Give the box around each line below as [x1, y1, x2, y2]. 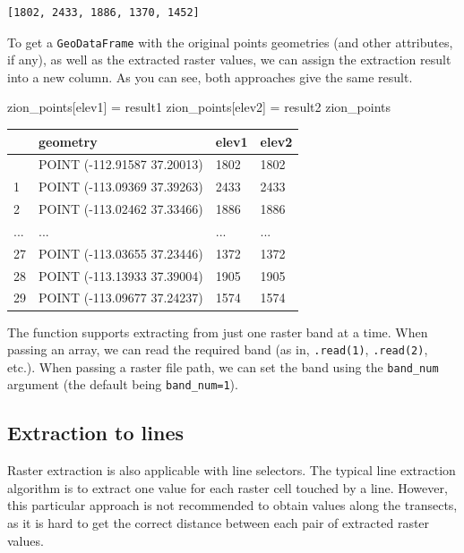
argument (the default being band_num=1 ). [7, 375, 238, 394]
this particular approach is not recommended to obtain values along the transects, [7, 496, 458, 515]
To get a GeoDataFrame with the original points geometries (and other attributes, [7, 32, 453, 51]
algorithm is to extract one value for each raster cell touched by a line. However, [7, 478, 448, 497]
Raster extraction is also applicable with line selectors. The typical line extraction [7, 461, 456, 480]
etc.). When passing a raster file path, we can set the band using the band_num [7, 357, 439, 376]
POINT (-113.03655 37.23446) [39, 243, 203, 262]
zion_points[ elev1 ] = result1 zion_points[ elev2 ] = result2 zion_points [7, 98, 391, 116]
